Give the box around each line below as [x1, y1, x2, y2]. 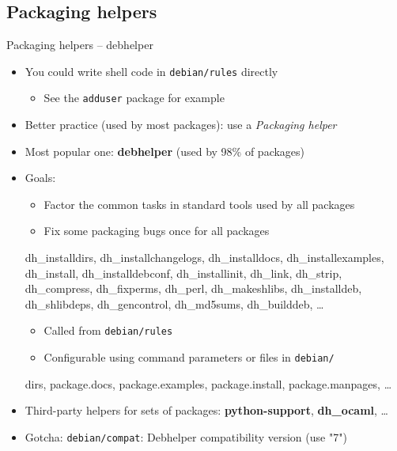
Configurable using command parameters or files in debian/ [43, 349, 335, 366]
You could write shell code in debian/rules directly [25, 63, 278, 79]
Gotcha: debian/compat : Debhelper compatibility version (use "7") [25, 428, 347, 445]
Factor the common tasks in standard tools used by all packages [43, 195, 355, 212]
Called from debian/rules [43, 322, 173, 339]
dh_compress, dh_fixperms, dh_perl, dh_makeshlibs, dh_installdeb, [25, 280, 362, 297]
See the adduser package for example [43, 89, 225, 106]
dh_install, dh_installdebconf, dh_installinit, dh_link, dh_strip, [25, 264, 342, 281]
